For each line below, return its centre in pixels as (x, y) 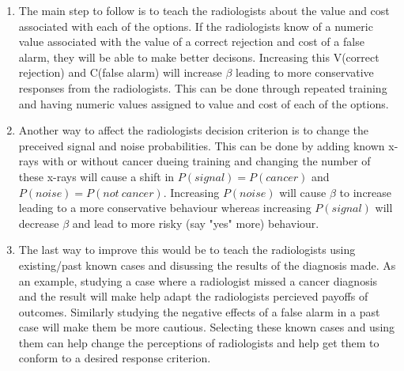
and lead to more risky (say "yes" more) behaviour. (196, 223)
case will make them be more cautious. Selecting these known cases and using (207, 327)
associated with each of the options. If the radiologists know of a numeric (196, 26)
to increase (366, 192)
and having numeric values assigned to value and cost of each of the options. (204, 103)
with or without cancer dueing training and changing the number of (206, 161)
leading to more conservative (304, 72)
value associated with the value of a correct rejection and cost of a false (191, 42)
